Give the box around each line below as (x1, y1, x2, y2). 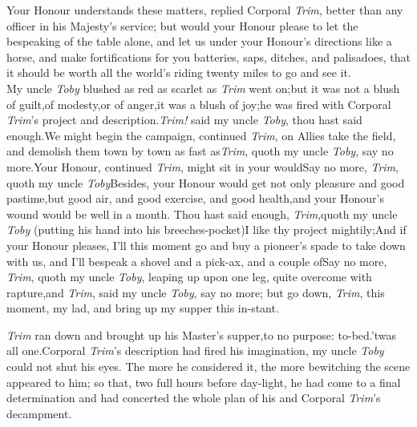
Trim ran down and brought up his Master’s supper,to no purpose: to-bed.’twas (6, 326, 396, 343)
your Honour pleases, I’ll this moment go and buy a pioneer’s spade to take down (6, 236, 406, 253)
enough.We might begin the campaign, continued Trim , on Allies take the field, (6, 127, 396, 143)
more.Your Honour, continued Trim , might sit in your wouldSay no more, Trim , (6, 158, 399, 175)
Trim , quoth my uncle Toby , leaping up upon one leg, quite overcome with (6, 268, 372, 285)
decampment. (6, 405, 72, 421)
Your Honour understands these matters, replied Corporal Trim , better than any (6, 2, 403, 18)
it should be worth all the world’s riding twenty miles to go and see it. (6, 64, 351, 81)
